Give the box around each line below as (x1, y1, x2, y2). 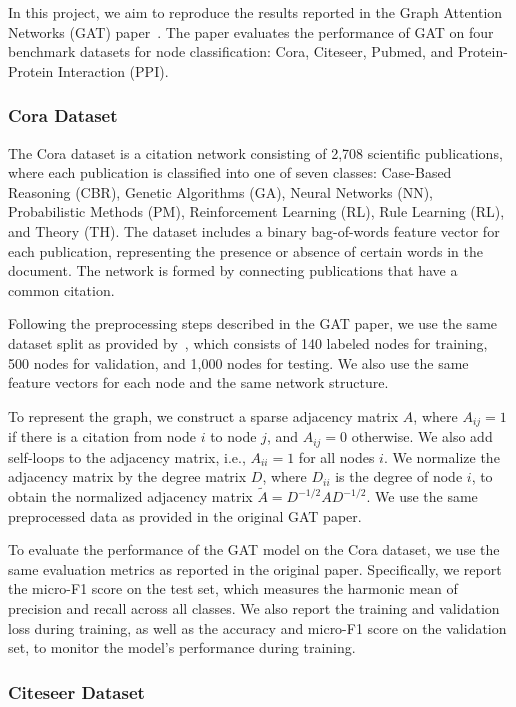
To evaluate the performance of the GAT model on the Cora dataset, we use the (8, 539, 500, 560)
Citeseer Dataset (8, 679, 145, 704)
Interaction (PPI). (58, 60, 169, 81)
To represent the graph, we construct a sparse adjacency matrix (8, 405, 399, 426)
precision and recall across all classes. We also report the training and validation (8, 598, 500, 618)
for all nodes (298, 446, 375, 467)
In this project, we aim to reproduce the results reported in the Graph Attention (8, 2, 503, 22)
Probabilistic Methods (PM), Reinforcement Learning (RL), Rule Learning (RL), (8, 201, 505, 222)
